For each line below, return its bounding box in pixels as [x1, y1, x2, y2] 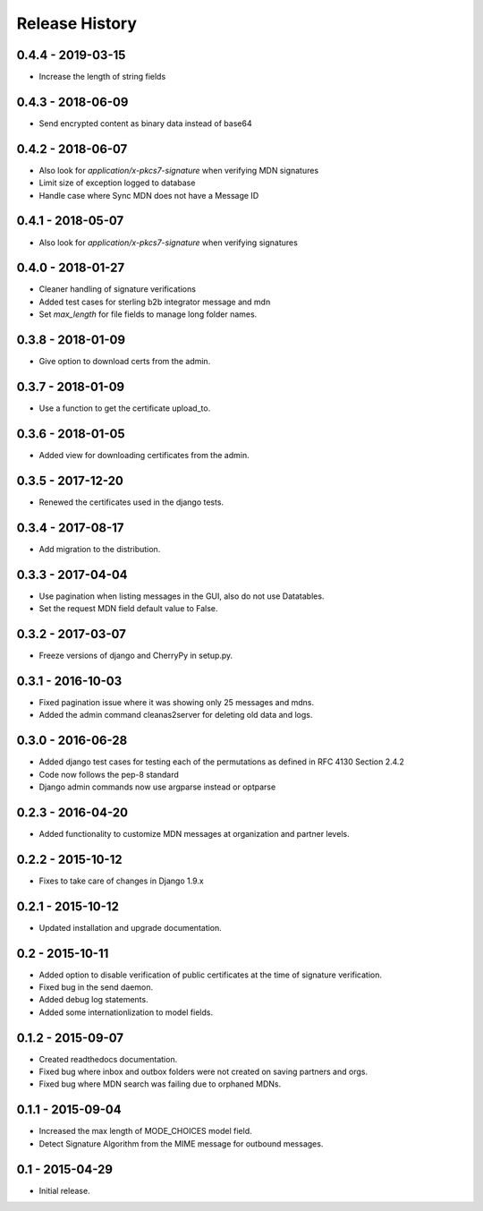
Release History [16, 13, 138, 33]
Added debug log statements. [38, 994, 148, 1005]
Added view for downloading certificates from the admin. [38, 449, 250, 460]
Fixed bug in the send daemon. [38, 981, 154, 993]
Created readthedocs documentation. [38, 1053, 178, 1064]
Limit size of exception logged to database [38, 177, 196, 188]
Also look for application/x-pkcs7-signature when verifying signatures [38, 237, 299, 248]
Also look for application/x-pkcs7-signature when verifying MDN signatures [38, 165, 319, 175]
